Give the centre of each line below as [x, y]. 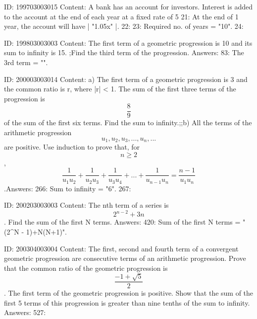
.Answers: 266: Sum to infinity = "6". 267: [68, 188]
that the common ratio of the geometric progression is [86, 268]
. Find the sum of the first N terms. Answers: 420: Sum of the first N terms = [122, 222]
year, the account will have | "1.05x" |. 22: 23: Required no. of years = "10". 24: [124, 26]
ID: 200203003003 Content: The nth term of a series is [86, 205]
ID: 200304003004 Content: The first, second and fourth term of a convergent [121, 248]
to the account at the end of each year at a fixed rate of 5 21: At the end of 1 [121, 16]
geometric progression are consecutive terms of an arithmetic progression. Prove [125, 258]
